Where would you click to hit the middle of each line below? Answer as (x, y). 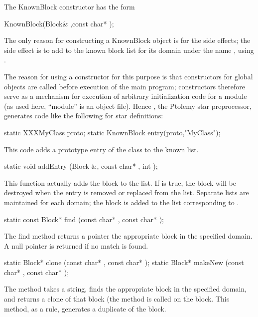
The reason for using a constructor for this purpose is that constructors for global (129, 76)
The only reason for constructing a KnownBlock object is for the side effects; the (127, 40)
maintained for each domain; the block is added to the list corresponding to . (122, 202)
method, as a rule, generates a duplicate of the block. (85, 308)
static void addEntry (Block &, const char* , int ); (81, 166)
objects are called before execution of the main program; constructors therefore (125, 86)
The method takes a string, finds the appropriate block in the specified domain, (125, 289)
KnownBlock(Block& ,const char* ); (59, 23)
